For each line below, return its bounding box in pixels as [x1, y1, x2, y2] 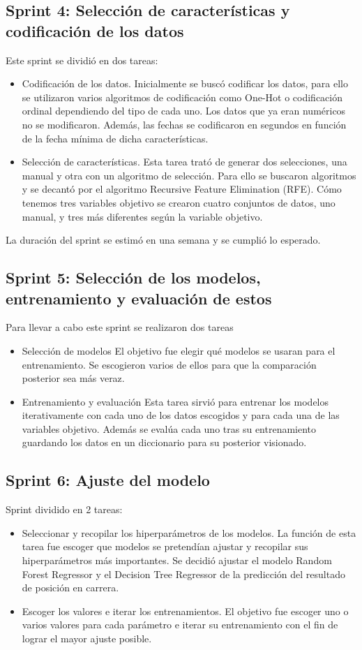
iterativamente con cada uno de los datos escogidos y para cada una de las [22, 408, 340, 422]
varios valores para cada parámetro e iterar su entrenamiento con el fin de [22, 617, 338, 632]
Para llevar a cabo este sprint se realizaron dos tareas [6, 320, 234, 334]
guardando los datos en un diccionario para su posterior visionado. [22, 435, 307, 450]
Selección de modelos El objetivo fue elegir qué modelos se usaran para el [22, 343, 335, 357]
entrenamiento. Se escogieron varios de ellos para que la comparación [22, 357, 317, 371]
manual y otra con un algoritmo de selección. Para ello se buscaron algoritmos [22, 168, 356, 182]
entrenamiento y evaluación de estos [6, 287, 272, 309]
